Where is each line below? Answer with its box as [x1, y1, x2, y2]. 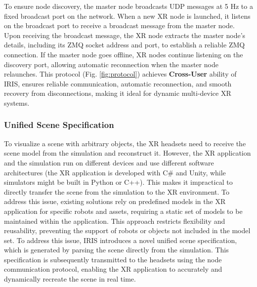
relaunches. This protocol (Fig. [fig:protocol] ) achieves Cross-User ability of [4, 69, 237, 79]
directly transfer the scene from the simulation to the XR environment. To [4, 186, 229, 197]
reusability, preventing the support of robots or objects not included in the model [4, 225, 251, 236]
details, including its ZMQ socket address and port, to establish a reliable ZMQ [4, 40, 245, 50]
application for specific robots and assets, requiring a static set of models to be [4, 205, 243, 216]
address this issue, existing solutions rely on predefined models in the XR [4, 196, 226, 206]
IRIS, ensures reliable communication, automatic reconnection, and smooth [4, 78, 232, 88]
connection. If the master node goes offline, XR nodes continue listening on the [4, 49, 243, 59]
